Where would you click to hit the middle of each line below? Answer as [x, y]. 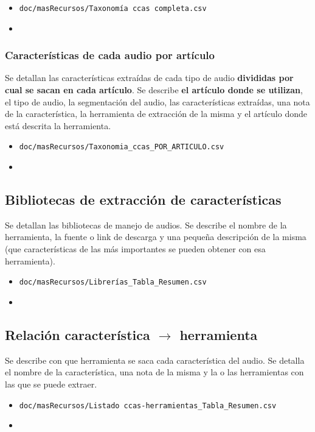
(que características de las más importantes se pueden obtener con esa [135, 249]
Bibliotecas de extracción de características [143, 200]
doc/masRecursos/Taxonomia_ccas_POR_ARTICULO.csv [122, 147]
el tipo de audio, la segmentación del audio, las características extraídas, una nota [157, 101]
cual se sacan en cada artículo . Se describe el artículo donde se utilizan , [154, 90]
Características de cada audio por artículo [110, 55]
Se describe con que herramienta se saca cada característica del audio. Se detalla [155, 360]
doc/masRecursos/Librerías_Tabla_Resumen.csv [113, 282]
